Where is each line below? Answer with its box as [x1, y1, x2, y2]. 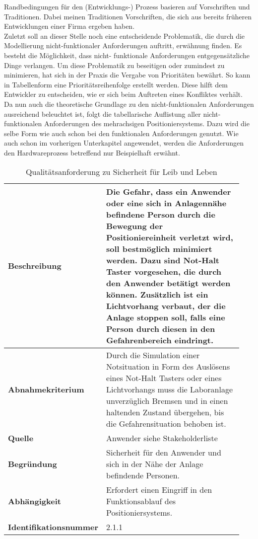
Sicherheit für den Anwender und [106, 446, 221, 458]
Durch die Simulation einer [106, 349, 200, 361]
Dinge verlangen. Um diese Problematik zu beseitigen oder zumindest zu [4, 60, 225, 70]
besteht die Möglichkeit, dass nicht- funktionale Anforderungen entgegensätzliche [4, 50, 250, 60]
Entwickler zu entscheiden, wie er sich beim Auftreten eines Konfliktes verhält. [4, 89, 243, 99]
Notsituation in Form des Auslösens [106, 360, 230, 372]
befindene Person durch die [106, 208, 215, 220]
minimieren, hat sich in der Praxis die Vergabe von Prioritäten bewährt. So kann [4, 70, 251, 80]
